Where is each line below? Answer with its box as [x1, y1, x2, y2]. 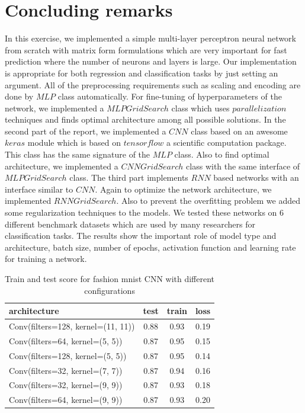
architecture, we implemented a [5, 159, 118, 172]
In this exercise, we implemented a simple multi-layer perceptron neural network [5, 32, 296, 44]
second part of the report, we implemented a [5, 124, 166, 137]
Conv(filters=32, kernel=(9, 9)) [9, 379, 123, 391]
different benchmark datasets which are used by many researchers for [5, 217, 255, 230]
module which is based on [27, 136, 121, 149]
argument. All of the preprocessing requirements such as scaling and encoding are [5, 78, 301, 91]
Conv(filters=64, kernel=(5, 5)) [9, 334, 123, 347]
